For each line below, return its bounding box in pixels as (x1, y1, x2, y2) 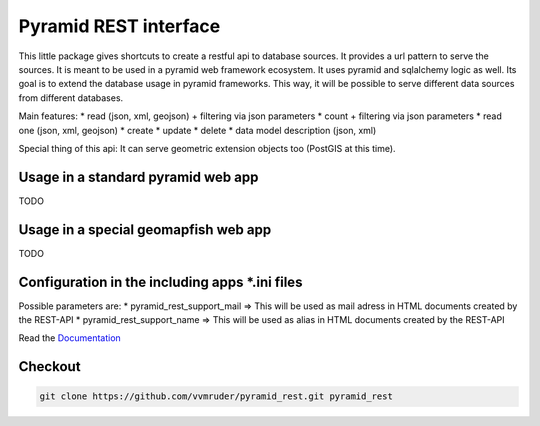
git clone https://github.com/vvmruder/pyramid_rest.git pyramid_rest (39, 391, 394, 402)
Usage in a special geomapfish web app (18, 221, 272, 238)
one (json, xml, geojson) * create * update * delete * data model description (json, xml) (18, 124, 377, 136)
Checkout (18, 358, 81, 375)
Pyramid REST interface (18, 15, 221, 37)
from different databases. (18, 91, 124, 104)
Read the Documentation (18, 332, 122, 344)
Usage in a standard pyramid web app (18, 168, 259, 185)
